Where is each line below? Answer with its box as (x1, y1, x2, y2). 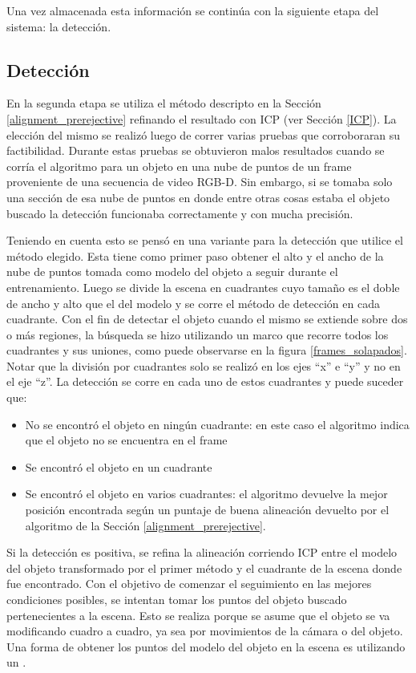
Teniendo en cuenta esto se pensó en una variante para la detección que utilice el (6, 232, 403, 249)
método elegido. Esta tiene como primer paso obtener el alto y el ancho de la (6, 247, 384, 264)
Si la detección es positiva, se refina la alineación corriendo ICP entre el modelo (6, 544, 398, 561)
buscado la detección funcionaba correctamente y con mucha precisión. (6, 205, 353, 221)
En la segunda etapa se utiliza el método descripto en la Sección (6, 95, 321, 111)
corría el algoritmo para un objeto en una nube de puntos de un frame (6, 157, 352, 174)
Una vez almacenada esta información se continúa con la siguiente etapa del (6, 2, 379, 18)
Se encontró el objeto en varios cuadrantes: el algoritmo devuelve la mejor (25, 485, 388, 502)
